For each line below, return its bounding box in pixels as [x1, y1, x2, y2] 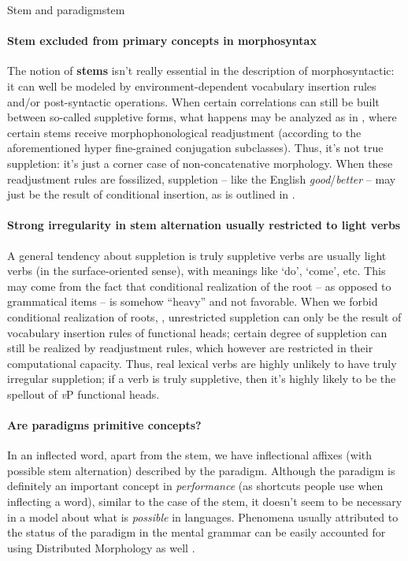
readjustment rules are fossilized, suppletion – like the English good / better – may [7, 170, 396, 187]
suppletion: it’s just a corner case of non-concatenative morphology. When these [7, 154, 393, 171]
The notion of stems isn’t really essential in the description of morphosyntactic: [7, 62, 395, 79]
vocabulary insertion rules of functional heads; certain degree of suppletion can [7, 324, 388, 340]
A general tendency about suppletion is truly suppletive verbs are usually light [7, 247, 387, 263]
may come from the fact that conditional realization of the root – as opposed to [7, 277, 391, 294]
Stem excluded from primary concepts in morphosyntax [7, 32, 317, 49]
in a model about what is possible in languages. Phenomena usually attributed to [7, 508, 399, 525]
